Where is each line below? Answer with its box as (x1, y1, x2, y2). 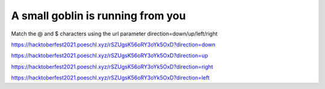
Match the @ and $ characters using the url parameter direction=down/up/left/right (11, 30, 218, 37)
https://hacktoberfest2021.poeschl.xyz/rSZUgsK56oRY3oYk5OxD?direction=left (11, 74, 210, 81)
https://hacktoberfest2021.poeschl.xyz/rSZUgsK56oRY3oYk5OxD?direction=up (11, 52, 208, 60)
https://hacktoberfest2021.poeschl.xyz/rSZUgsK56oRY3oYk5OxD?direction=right (11, 63, 214, 70)
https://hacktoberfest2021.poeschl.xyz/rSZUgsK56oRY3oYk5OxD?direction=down (11, 41, 216, 48)
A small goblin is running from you (11, 9, 186, 22)
